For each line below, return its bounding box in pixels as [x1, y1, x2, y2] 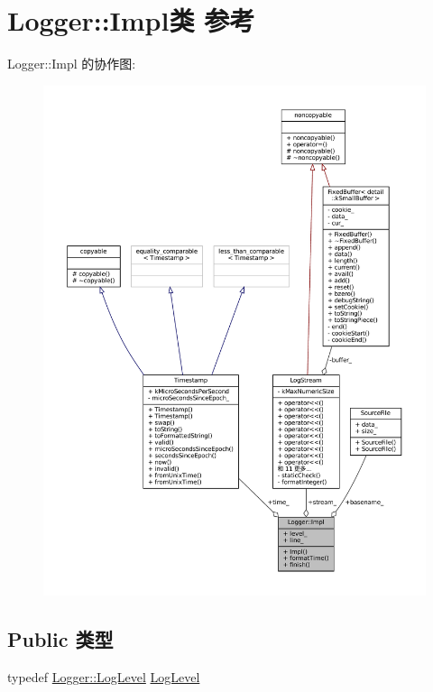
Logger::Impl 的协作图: [7, 54, 136, 73]
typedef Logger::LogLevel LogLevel [7, 668, 200, 687]
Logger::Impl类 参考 [7, 2, 255, 39]
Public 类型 [7, 625, 114, 653]
